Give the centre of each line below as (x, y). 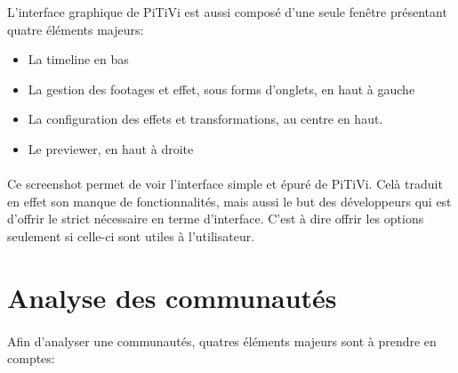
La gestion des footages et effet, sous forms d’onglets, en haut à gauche (221, 89)
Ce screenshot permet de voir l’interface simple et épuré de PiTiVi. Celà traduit (225, 184)
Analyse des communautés (172, 297)
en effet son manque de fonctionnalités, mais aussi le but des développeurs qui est (229, 201)
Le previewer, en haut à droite (111, 148)
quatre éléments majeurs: (76, 29)
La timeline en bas (78, 59)
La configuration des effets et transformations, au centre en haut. (205, 119)
